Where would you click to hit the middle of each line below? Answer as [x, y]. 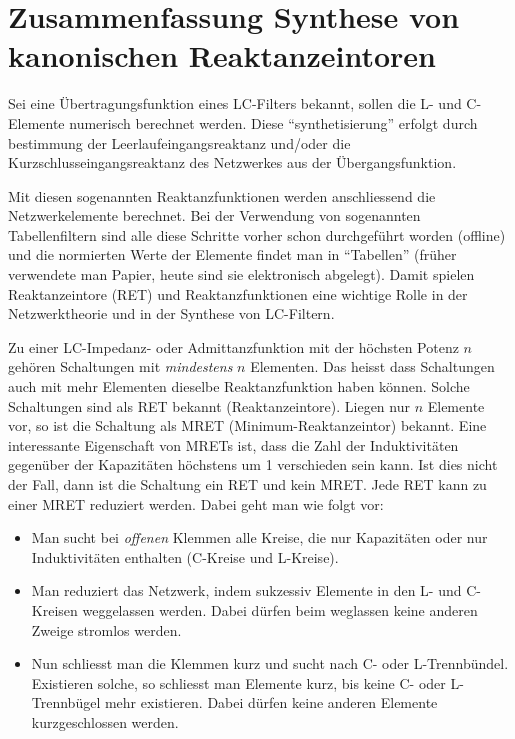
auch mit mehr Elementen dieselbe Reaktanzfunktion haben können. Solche [239, 386]
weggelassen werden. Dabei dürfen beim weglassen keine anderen [280, 609]
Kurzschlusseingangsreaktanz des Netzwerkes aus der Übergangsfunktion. [232, 162]
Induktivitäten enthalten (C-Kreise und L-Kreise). [185, 556]
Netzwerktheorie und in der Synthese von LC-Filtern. [171, 313]
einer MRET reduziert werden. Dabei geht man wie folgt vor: [196, 503]
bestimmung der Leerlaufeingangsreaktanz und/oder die [179, 142]
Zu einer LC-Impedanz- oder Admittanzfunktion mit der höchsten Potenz [233, 346]
